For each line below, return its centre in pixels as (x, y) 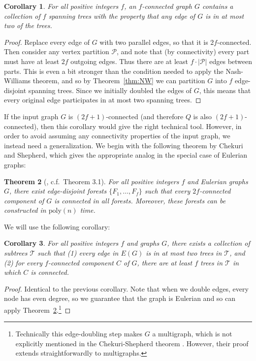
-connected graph (167, 6)
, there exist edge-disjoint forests (58, 191)
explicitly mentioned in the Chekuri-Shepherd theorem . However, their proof (132, 343)
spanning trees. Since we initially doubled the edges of (110, 90)
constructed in (25, 210)
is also (203, 116)
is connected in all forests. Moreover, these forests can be (140, 200)
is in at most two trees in (184, 253)
